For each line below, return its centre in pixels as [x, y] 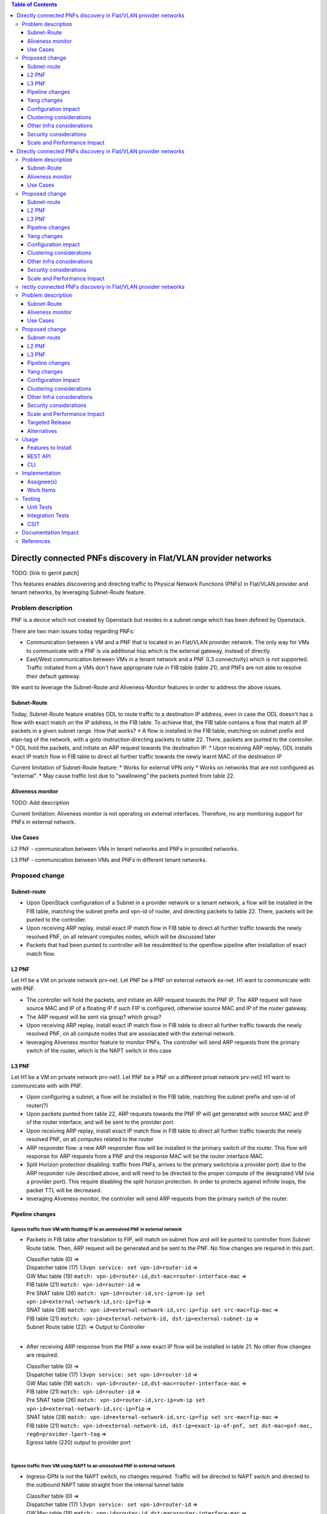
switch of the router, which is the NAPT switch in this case [99, 1051]
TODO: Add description [40, 802]
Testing [31, 498]
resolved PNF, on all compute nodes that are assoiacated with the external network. [131, 1034]
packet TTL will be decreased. [64, 1190]
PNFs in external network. [44, 822]
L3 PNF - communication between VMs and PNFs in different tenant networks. [109, 860]
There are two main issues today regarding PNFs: [73, 631]
